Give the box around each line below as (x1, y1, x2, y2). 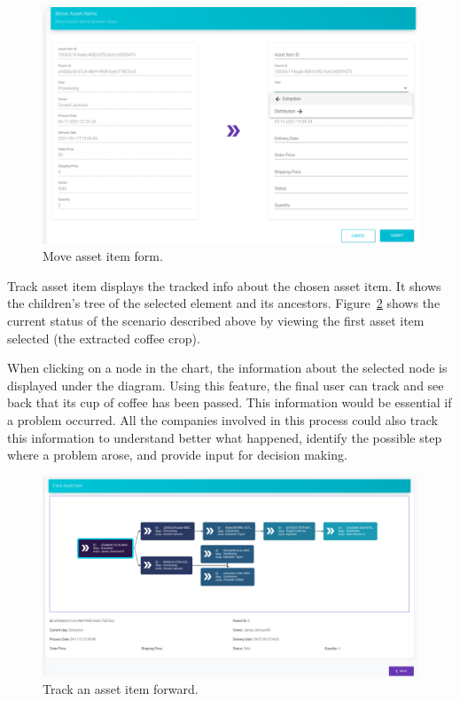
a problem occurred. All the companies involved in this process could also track (7, 411, 438, 429)
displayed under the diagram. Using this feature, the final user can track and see (7, 375, 444, 394)
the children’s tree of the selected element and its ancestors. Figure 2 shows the (7, 294, 441, 312)
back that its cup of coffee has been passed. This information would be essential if (7, 393, 452, 412)
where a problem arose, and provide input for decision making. (7, 445, 347, 464)
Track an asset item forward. (43, 680, 199, 698)
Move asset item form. (43, 247, 163, 265)
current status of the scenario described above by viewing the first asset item (7, 311, 425, 330)
